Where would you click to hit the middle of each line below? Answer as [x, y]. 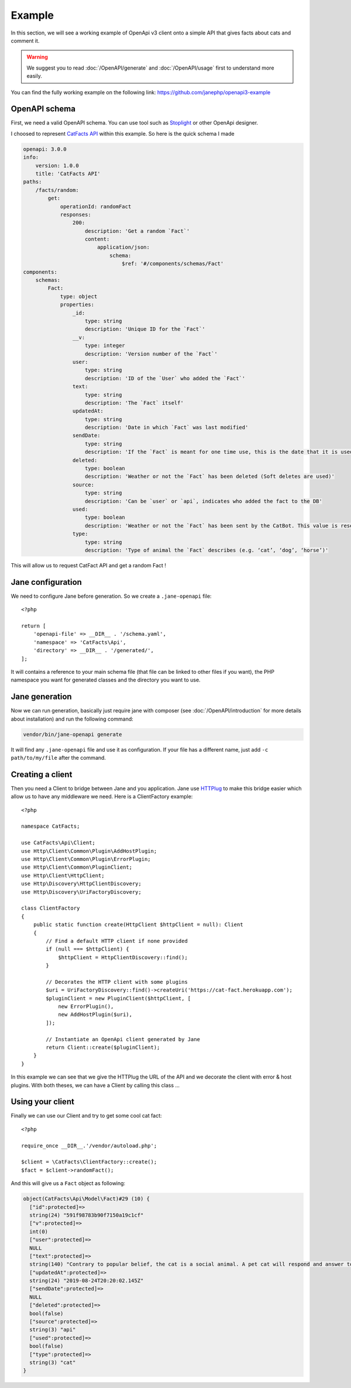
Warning [37, 57]
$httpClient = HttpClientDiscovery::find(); [123, 957]
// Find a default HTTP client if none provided [117, 941]
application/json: [123, 247]
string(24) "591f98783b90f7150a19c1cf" [87, 1215]
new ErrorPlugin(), [86, 1007]
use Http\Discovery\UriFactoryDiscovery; [81, 892]
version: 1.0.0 [57, 166]
